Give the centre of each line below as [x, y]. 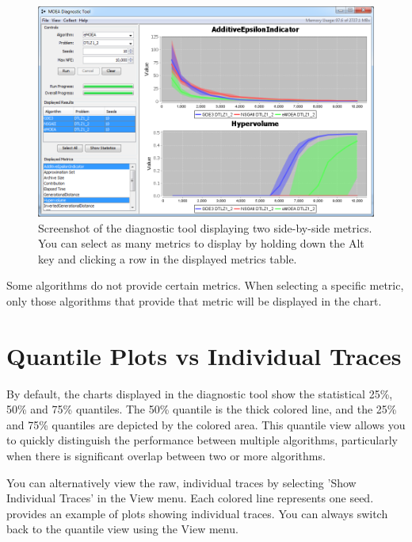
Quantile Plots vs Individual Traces [204, 355]
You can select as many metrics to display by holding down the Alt [201, 243]
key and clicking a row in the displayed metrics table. [168, 258]
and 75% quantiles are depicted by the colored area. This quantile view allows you [206, 424]
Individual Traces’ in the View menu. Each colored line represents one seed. [190, 498]
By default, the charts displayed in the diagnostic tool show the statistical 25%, [200, 393]
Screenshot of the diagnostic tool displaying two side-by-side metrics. [205, 227]
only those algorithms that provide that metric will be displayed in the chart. [194, 300]
